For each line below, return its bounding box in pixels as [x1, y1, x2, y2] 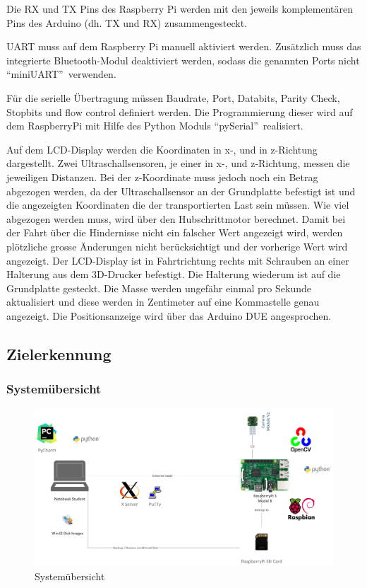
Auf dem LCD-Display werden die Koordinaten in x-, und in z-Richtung [6, 142, 318, 156]
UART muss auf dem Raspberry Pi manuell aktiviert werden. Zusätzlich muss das [6, 39, 361, 54]
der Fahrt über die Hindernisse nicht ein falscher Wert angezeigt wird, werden [6, 225, 343, 240]
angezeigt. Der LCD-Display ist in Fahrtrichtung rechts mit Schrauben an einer [6, 253, 349, 267]
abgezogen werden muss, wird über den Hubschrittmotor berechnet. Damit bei [6, 211, 346, 226]
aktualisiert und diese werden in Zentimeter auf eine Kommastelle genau [6, 294, 320, 309]
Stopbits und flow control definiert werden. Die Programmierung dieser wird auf [6, 104, 353, 119]
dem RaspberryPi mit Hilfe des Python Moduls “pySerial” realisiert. [6, 118, 303, 133]
